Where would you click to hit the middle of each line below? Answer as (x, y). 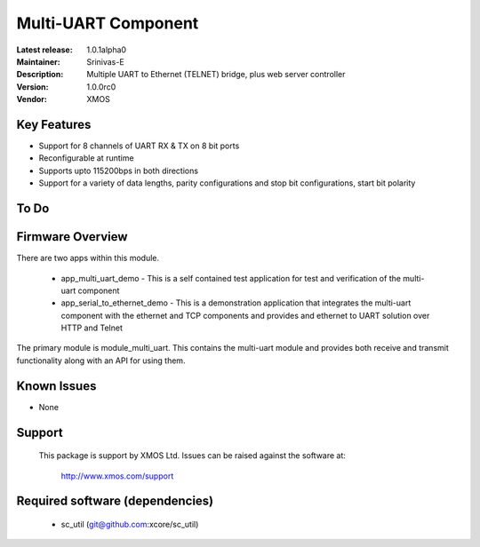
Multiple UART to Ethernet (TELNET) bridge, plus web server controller (216, 75)
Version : (32, 87)
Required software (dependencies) (115, 501)
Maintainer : (39, 61)
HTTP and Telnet (92, 328)
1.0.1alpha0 (107, 50)
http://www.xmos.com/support (117, 476)
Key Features (54, 124)
